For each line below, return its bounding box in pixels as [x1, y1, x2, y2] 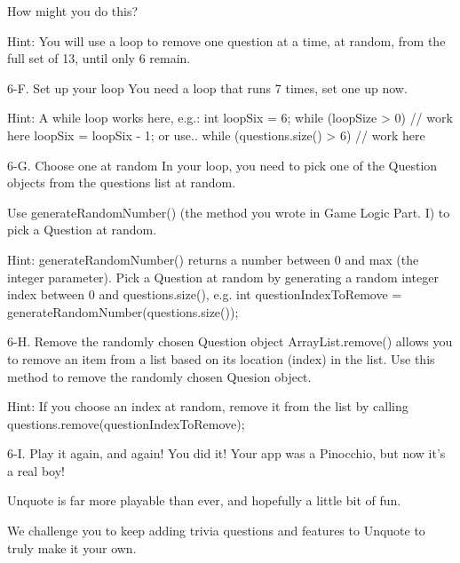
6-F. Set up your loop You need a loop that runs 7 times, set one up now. [7, 78, 408, 97]
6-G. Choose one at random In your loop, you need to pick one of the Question [7, 155, 438, 174]
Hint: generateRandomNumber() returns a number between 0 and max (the [7, 250, 419, 268]
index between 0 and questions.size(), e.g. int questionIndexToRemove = [7, 285, 402, 304]
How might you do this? [7, 2, 139, 20]
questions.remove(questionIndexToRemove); [7, 414, 245, 432]
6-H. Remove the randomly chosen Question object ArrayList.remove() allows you [7, 332, 453, 351]
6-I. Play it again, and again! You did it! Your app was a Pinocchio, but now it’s [7, 444, 446, 463]
